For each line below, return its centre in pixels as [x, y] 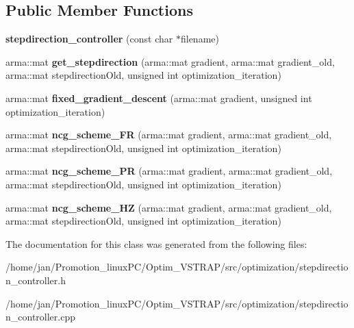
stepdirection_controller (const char [89, 39]
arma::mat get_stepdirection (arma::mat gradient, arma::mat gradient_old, [170, 61]
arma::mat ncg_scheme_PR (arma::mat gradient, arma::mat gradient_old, [169, 171]
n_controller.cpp [40, 317]
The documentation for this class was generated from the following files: [156, 243]
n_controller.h [36, 280]
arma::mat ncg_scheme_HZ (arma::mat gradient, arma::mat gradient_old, [169, 207]
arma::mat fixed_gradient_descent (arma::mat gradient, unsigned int [159, 98]
